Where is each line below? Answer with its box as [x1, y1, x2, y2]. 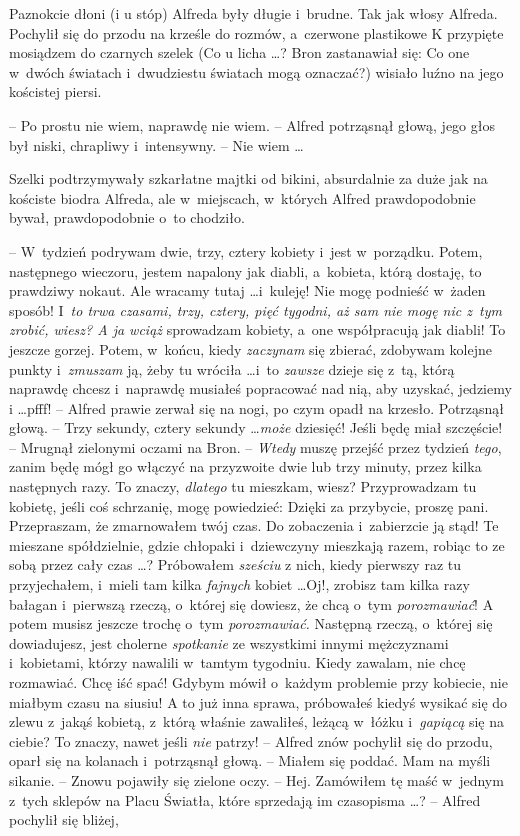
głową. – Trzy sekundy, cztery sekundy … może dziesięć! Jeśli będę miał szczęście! [9, 417, 503, 438]
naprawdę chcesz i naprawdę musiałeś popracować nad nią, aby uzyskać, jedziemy [9, 378, 512, 399]
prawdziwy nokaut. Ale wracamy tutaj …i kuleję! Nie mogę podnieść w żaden [9, 280, 486, 301]
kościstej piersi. [9, 81, 102, 102]
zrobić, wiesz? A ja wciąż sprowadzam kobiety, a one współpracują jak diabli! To [9, 319, 506, 340]
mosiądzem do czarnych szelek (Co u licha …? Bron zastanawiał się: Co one [9, 42, 470, 63]
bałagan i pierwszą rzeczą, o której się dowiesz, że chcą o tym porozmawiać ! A [9, 593, 494, 614]
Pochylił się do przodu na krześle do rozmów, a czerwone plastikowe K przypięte [9, 22, 504, 43]
